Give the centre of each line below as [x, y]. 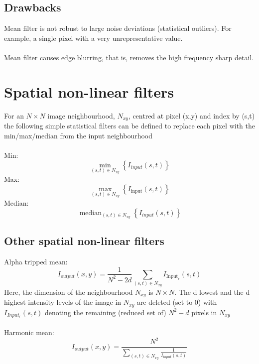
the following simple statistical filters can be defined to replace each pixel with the [129, 126]
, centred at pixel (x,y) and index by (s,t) [192, 115]
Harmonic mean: [29, 332]
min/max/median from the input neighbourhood [78, 135]
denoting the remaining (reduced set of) [105, 312]
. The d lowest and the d [212, 292]
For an [14, 115]
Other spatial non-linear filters [84, 241]
